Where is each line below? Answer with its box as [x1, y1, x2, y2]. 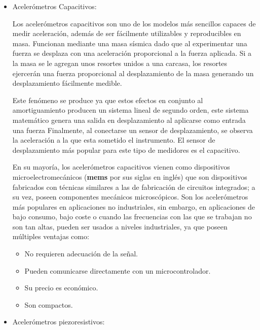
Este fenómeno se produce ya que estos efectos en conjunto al [12, 94, 203, 105]
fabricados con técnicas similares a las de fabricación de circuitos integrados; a [12, 181, 255, 192]
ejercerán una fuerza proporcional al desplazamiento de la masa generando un [12, 68, 254, 78]
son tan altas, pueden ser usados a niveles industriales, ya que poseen [12, 221, 228, 232]
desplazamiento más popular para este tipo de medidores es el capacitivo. [12, 144, 240, 155]
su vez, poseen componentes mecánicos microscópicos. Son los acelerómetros [12, 191, 248, 202]
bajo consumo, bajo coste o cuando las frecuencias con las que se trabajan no [12, 211, 252, 222]
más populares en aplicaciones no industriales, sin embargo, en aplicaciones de [12, 201, 255, 212]
